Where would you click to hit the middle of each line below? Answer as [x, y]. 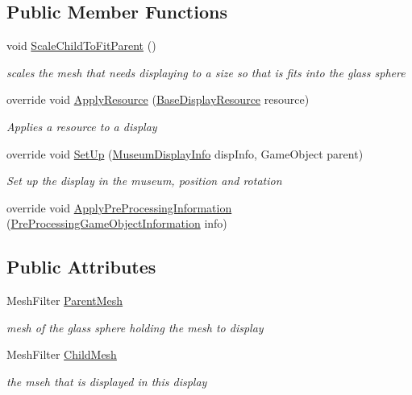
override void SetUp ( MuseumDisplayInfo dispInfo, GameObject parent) [185, 153]
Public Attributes [81, 267]
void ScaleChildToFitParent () [81, 45]
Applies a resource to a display [82, 126]
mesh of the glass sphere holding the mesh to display [135, 327]
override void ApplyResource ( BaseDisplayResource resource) [158, 99]
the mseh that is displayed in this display [107, 381]
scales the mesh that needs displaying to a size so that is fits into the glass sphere [206, 72]
